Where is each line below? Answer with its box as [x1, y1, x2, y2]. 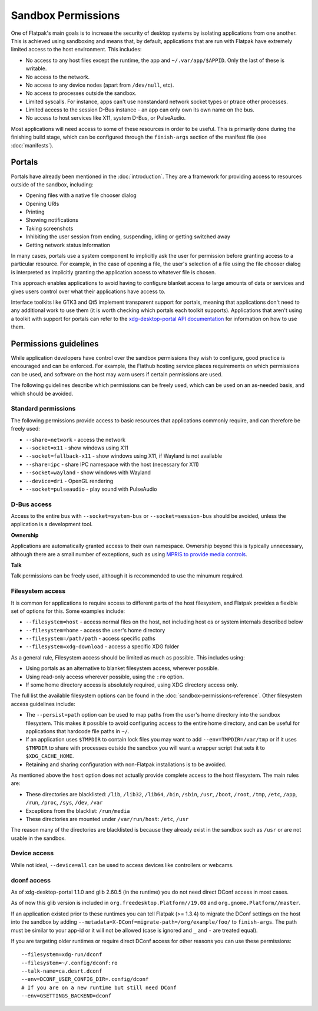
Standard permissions [11, 405, 76, 413]
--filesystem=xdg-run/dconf [21, 951, 102, 958]
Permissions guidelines [11, 339, 99, 349]
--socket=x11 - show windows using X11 [25, 444, 129, 451]
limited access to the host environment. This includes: [11, 46, 142, 53]
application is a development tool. [11, 521, 93, 528]
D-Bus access [11, 500, 52, 508]
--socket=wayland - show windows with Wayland [25, 469, 151, 476]
